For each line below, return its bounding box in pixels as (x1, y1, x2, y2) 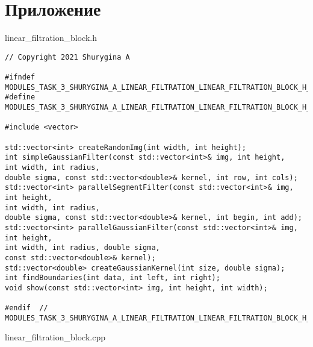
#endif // (5, 304, 48, 313)
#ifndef (5, 73, 36, 82)
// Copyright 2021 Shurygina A (5, 52, 130, 61)
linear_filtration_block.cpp (5, 331, 105, 343)
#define (5, 93, 36, 102)
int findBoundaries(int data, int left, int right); (5, 274, 220, 283)
